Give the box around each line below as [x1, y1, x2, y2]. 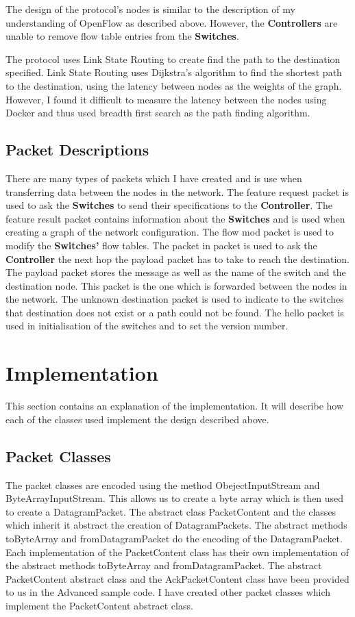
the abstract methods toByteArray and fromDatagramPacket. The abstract [5, 558, 322, 572]
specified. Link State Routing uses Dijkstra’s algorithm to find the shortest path [5, 65, 342, 79]
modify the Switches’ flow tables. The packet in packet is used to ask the [5, 238, 317, 252]
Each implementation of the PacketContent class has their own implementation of [5, 544, 349, 559]
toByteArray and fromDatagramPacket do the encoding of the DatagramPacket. [5, 531, 343, 545]
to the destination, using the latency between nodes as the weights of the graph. [5, 78, 342, 92]
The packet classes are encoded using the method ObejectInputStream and [5, 477, 320, 492]
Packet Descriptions [5, 139, 149, 160]
